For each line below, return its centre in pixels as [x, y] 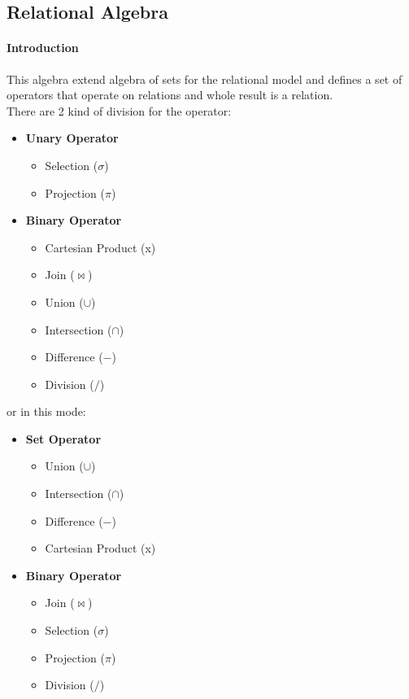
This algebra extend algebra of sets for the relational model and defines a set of [204, 79]
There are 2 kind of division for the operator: [119, 110]
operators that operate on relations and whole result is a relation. [170, 95]
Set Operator [63, 438]
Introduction [43, 48]
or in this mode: [46, 411]
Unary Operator [72, 138]
